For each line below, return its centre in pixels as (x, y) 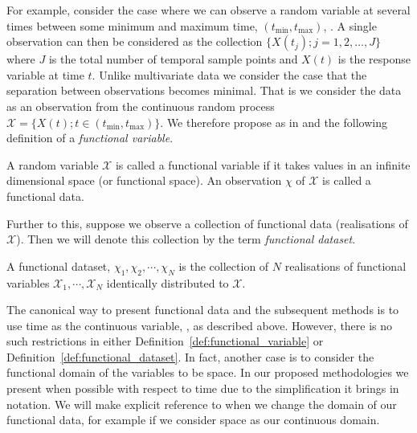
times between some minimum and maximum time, (132, 25)
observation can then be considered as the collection (135, 41)
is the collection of (224, 266)
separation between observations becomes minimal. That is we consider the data (204, 90)
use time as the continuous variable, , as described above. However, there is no (200, 325)
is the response (374, 59)
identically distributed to (168, 282)
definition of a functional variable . (90, 138)
